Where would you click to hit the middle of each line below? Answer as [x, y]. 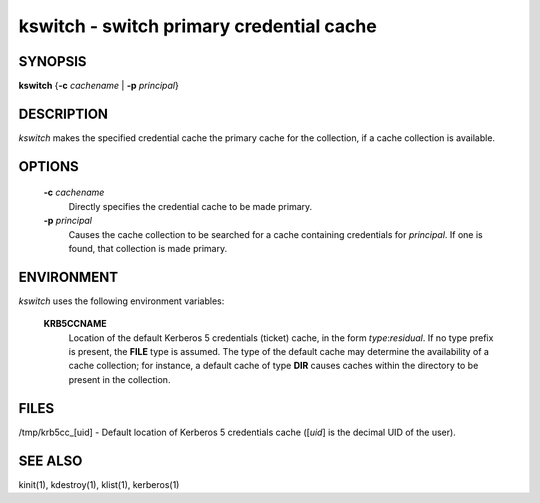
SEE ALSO [50, 460]
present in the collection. [119, 379]
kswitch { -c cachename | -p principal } [98, 86]
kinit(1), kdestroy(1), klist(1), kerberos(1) [99, 484]
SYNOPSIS [52, 61]
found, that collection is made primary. [148, 248]
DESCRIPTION [63, 113]
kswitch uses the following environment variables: [121, 301]
